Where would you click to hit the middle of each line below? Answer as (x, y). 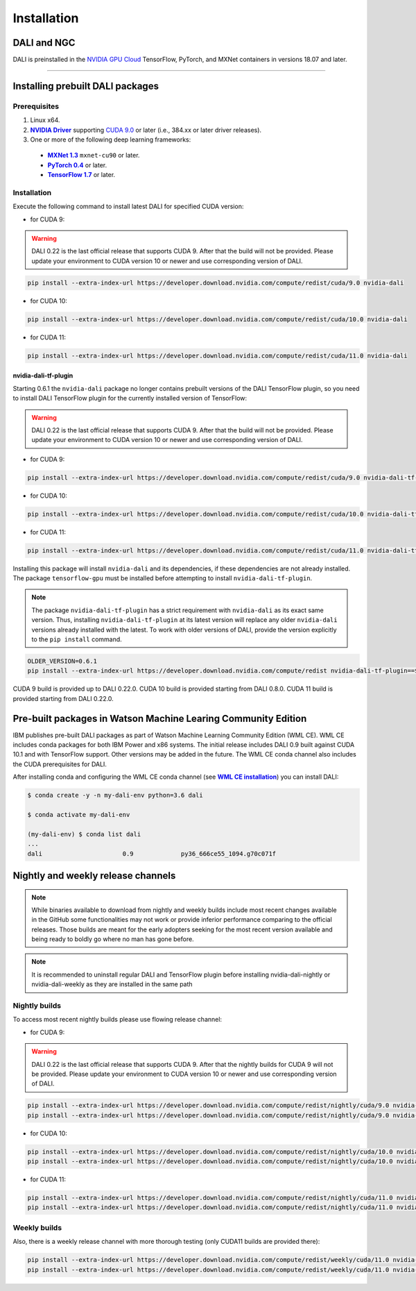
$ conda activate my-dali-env (79, 815)
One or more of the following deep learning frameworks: (111, 140)
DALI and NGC (44, 43)
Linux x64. (45, 120)
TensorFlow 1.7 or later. (81, 175)
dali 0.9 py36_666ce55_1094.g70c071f (152, 853)
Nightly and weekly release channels (94, 876)
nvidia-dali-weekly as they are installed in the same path (112, 984)
